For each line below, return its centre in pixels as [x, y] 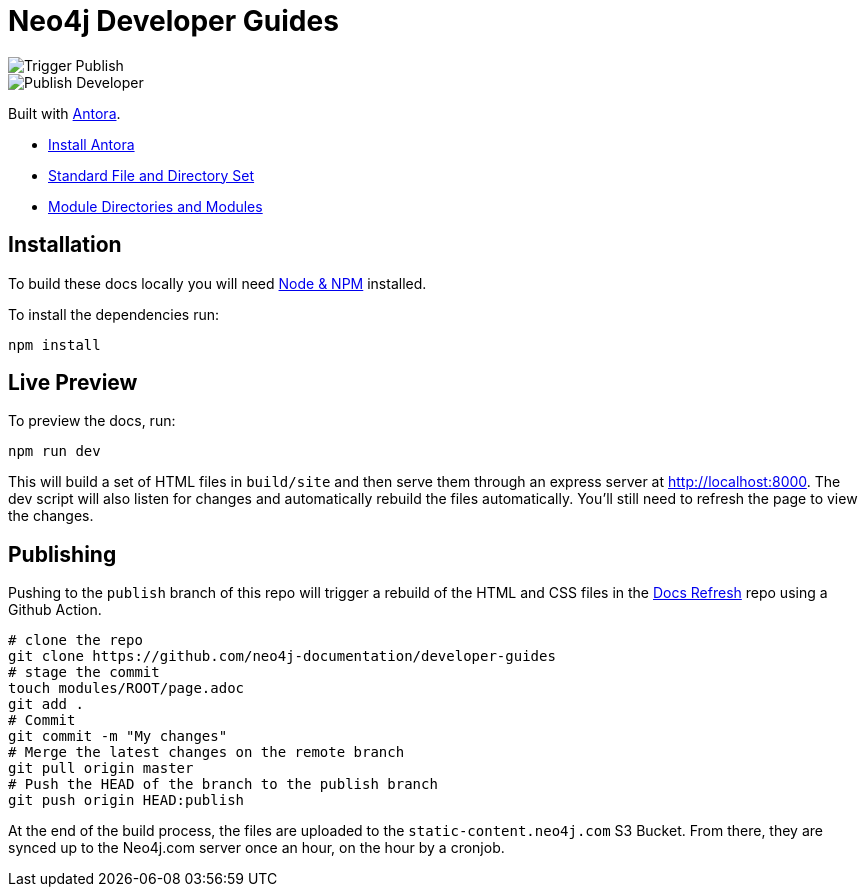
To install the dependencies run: [113, 314]
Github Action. [55, 610]
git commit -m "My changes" [118, 736]
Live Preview [73, 383]
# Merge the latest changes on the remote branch [206, 752]
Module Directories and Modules [155, 206]
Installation [65, 245]
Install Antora [91, 144]
